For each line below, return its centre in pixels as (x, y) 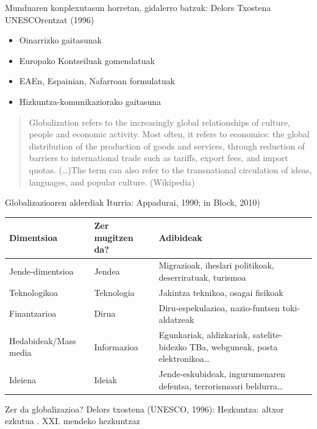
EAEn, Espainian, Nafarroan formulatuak (97, 81)
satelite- (268, 334)
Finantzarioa (33, 313)
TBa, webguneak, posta (234, 346)
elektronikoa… (184, 359)
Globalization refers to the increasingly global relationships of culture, (159, 122)
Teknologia (114, 292)
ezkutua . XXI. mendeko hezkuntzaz (73, 421)
